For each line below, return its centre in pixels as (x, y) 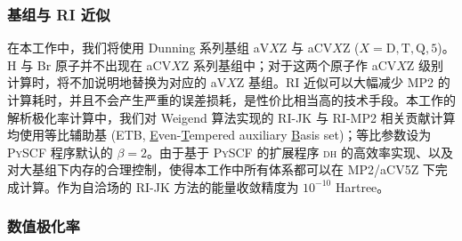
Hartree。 (362, 186)
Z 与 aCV (306, 48)
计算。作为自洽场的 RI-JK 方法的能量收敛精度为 (159, 186)
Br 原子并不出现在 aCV (104, 64)
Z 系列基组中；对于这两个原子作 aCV (289, 64)
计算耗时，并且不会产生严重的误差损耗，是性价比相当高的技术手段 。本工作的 (231, 100)
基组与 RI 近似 (59, 14)
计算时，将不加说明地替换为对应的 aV (117, 82)
